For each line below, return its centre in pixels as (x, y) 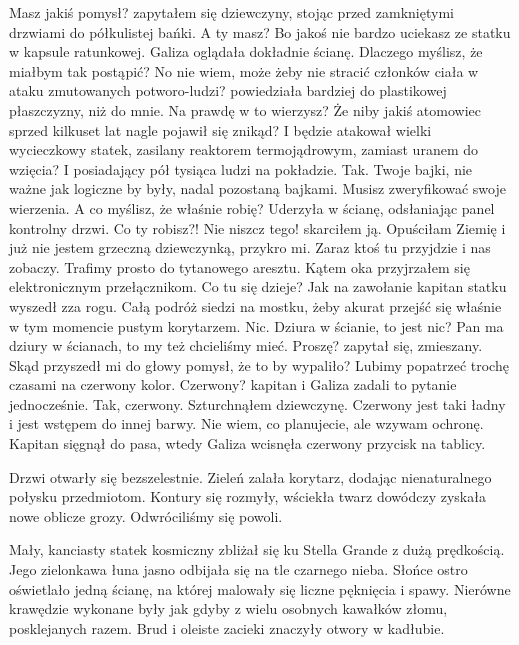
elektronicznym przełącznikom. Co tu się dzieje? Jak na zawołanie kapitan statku (258, 286)
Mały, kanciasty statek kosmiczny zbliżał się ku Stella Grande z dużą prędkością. (257, 549)
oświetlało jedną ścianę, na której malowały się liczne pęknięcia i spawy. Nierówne (260, 588)
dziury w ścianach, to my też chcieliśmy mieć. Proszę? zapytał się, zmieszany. (246, 345)
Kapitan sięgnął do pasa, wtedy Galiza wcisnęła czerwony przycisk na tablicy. (247, 443)
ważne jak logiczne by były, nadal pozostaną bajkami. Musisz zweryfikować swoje (257, 188)
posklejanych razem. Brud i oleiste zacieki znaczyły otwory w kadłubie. (227, 627)
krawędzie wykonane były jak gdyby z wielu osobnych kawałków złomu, (228, 608)
